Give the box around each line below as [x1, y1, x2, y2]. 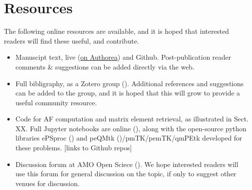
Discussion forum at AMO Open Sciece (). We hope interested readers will [15, 159, 238, 169]
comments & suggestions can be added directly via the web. [15, 61, 195, 71]
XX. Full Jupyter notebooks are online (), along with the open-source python [15, 123, 247, 133]
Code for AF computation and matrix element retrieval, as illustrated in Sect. [15, 114, 249, 124]
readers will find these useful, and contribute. [4, 35, 139, 46]
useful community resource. [15, 97, 97, 107]
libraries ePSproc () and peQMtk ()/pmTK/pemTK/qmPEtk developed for [15, 133, 242, 143]
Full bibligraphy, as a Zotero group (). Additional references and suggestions [15, 78, 244, 88]
